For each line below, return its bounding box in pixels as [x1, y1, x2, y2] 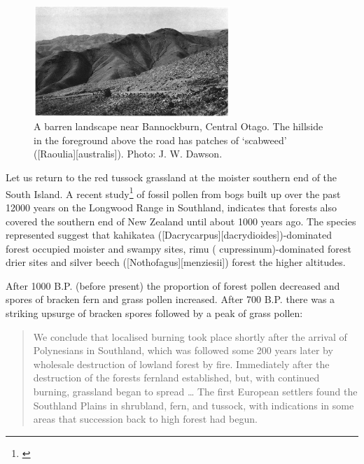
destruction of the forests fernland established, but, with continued [33, 370, 320, 385]
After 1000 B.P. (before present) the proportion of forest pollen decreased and [6, 278, 340, 293]
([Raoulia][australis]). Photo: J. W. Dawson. [34, 146, 223, 161]
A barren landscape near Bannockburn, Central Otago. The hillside [34, 119, 323, 134]
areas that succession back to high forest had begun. [33, 412, 258, 426]
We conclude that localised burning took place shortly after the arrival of [33, 329, 347, 344]
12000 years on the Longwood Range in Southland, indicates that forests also [6, 199, 337, 214]
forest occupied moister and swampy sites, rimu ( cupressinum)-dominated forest [6, 241, 351, 255]
